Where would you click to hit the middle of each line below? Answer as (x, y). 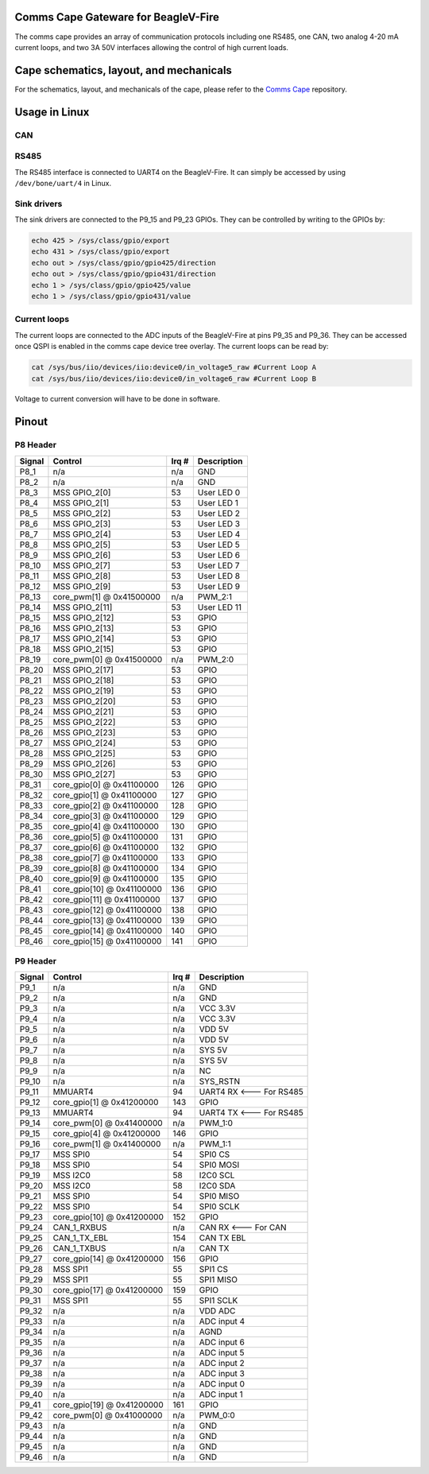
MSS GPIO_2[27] (84, 774)
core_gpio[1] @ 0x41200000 (106, 1103)
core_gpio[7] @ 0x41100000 (106, 857)
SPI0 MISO (219, 1197)
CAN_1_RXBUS (80, 1228)
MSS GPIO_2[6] (82, 555)
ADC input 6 (222, 1342)
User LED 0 (219, 492)
